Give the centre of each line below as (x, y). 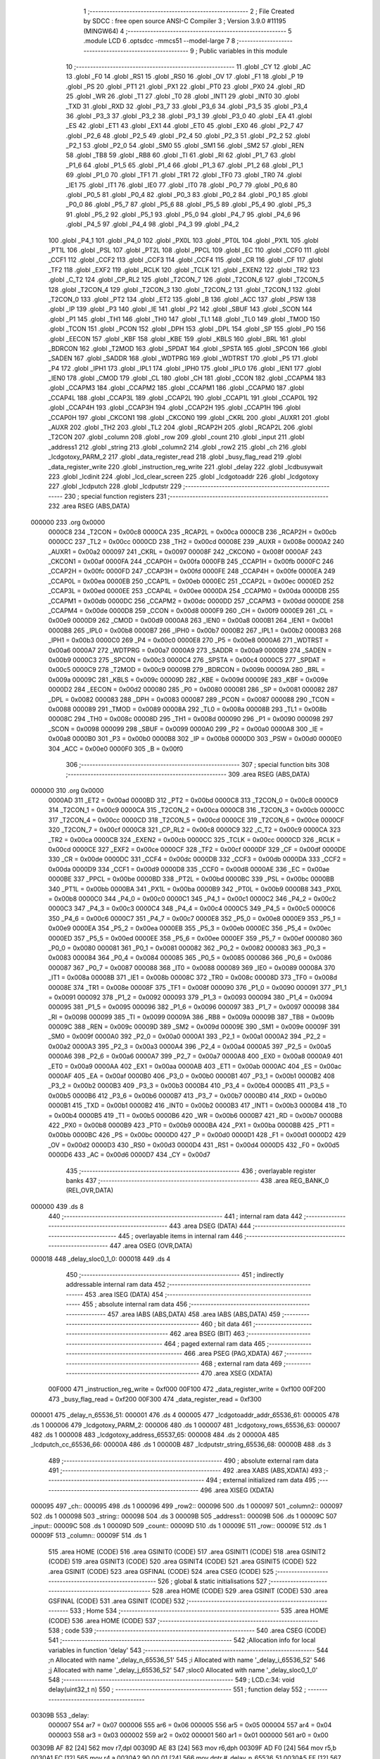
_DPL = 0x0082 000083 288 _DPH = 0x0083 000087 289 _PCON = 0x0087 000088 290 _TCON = (192, 699)
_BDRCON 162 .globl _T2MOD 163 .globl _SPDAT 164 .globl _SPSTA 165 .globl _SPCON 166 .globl (188, 348)
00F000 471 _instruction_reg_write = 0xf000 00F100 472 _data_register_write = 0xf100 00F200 (187, 1389)
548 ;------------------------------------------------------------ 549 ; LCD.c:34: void (171, 1679)
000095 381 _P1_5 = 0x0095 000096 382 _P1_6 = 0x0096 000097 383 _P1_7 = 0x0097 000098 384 (194, 1007)
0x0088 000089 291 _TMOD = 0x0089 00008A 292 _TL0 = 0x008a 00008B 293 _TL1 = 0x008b (188, 709)
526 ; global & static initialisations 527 (212, 1581)
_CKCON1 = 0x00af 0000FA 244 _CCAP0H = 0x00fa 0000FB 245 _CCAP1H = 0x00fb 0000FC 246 (191, 561)
